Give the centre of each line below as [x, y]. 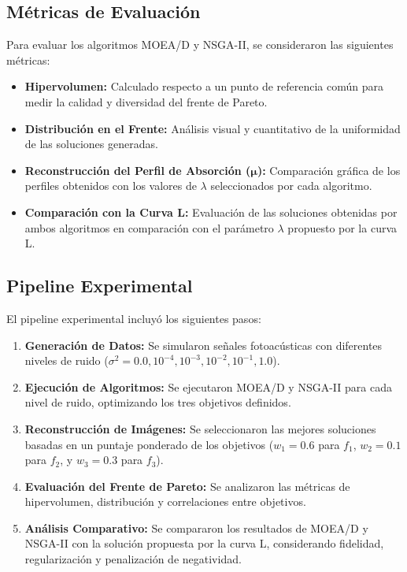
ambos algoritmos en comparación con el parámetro [149, 227]
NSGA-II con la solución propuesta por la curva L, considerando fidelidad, [204, 543]
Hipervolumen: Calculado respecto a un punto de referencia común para [204, 86]
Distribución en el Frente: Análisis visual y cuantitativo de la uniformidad [213, 128]
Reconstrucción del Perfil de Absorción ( [138, 170]
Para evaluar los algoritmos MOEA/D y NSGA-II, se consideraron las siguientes [200, 45]
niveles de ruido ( [67, 360]
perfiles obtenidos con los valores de [111, 186]
